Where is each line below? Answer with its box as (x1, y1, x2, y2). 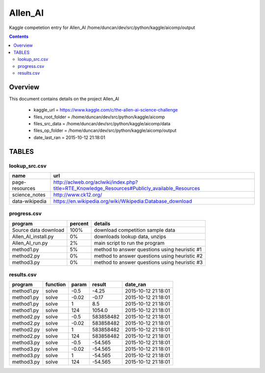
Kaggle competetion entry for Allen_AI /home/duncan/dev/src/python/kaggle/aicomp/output (9, 25, 195, 30)
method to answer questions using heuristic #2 (94, 252, 203, 259)
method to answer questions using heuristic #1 (94, 246, 202, 253)
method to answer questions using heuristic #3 (94, 258, 203, 265)
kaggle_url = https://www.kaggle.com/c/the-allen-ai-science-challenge (33, 107, 178, 113)
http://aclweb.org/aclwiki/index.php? (53, 178, 138, 185)
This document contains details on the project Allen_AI (9, 96, 120, 102)
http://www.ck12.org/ (53, 191, 103, 198)
